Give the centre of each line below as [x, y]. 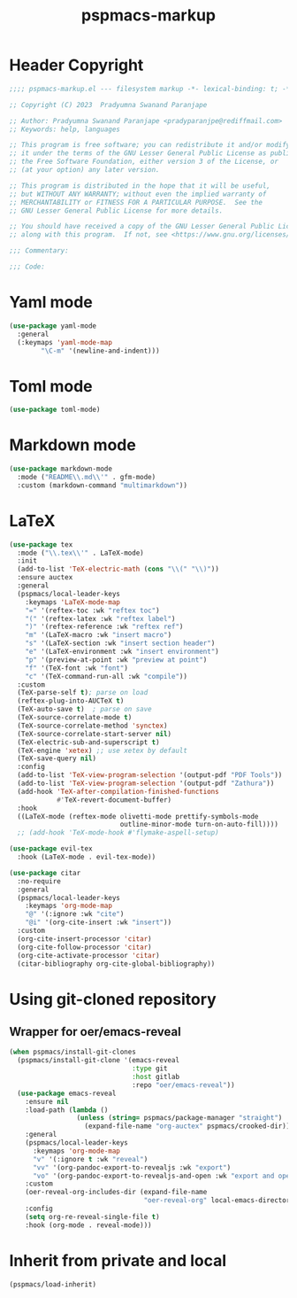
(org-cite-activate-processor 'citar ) [89, 955]
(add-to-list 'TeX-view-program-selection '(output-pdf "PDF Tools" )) [150, 775]
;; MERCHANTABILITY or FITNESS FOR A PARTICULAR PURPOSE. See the [136, 202]
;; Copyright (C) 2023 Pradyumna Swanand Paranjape [108, 105]
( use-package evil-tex [51, 849]
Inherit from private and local [118, 1260]
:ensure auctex [45, 578]
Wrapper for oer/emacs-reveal [95, 1032]
